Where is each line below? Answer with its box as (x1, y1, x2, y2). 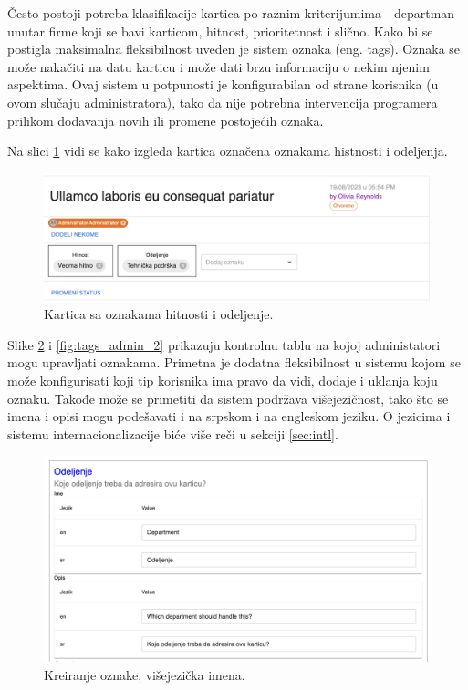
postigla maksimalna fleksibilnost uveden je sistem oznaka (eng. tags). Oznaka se (7, 39, 461, 58)
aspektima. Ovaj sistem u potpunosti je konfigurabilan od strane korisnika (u (7, 75, 439, 94)
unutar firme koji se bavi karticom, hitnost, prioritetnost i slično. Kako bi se (7, 21, 433, 40)
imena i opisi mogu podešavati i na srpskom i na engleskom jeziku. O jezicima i (7, 407, 451, 426)
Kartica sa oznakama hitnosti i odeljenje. (44, 304, 274, 324)
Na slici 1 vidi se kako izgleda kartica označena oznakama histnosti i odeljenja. (7, 141, 448, 160)
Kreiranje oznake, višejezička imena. (44, 664, 245, 684)
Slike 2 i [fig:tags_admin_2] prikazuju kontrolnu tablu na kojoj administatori (7, 335, 441, 354)
